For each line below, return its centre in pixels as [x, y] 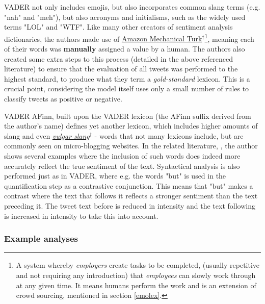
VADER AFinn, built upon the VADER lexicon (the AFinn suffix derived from [128, 116]
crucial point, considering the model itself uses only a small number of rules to [127, 88]
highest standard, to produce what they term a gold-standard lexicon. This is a [127, 78]
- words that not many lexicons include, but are [169, 135]
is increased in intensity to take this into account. [81, 216]
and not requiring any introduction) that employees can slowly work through [136, 275]
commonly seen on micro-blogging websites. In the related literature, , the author [131, 146]
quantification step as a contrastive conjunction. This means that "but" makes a [129, 185]
